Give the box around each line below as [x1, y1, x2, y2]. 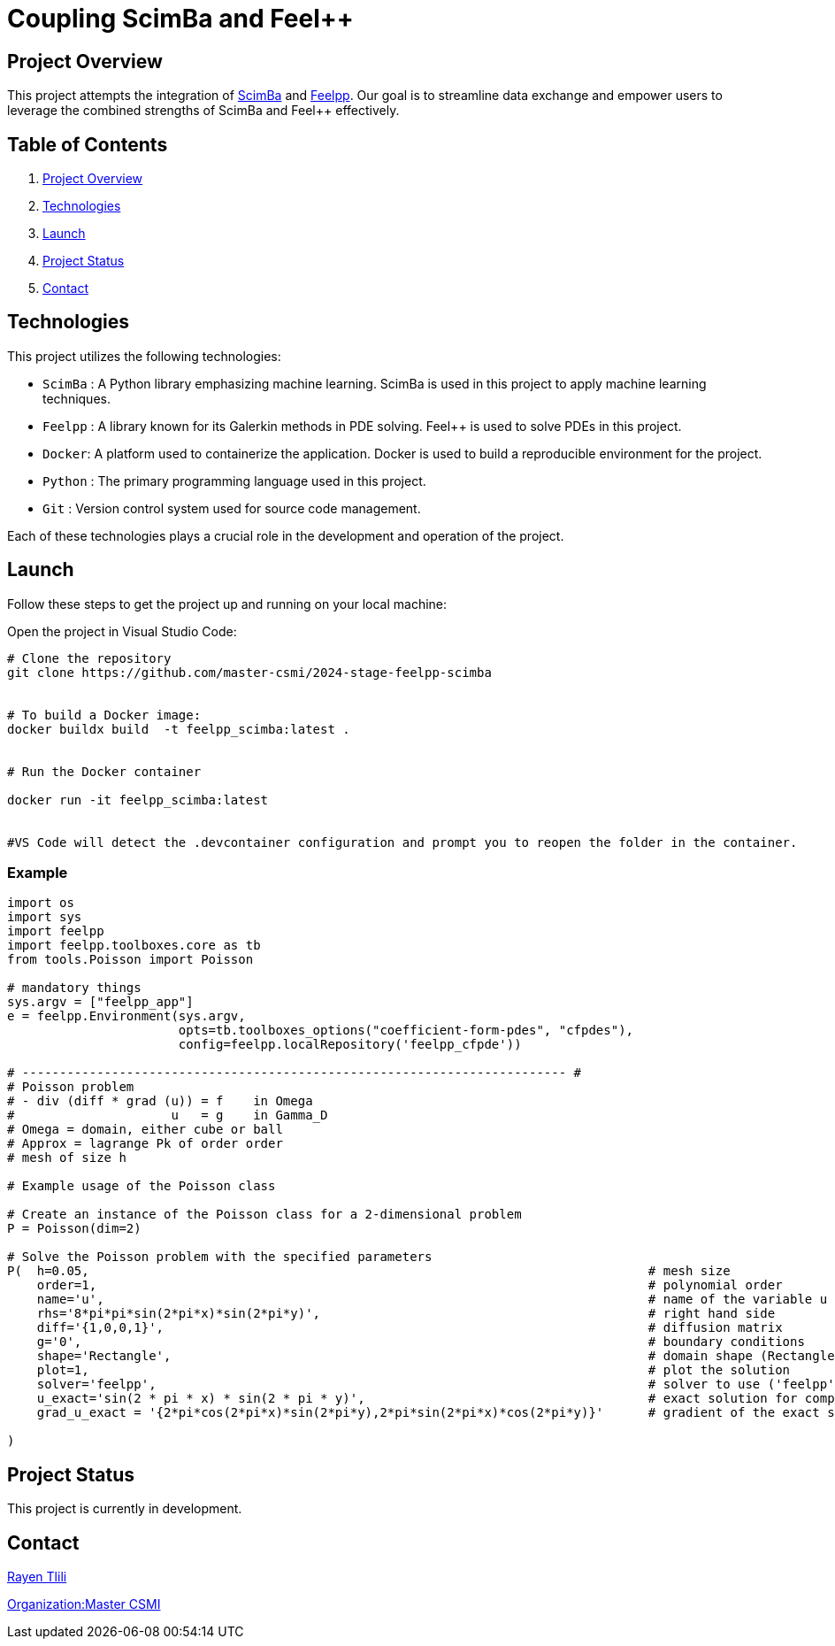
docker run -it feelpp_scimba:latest [7, 792, 269, 807]
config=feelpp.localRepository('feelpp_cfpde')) [178, 1037, 522, 1052]
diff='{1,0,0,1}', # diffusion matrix [36, 1320, 783, 1335]
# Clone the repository [7, 650, 172, 665]
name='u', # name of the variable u [36, 1292, 828, 1307]
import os [7, 896, 74, 911]
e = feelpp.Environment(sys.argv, [7, 1009, 246, 1024]
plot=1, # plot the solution [36, 1363, 791, 1378]
